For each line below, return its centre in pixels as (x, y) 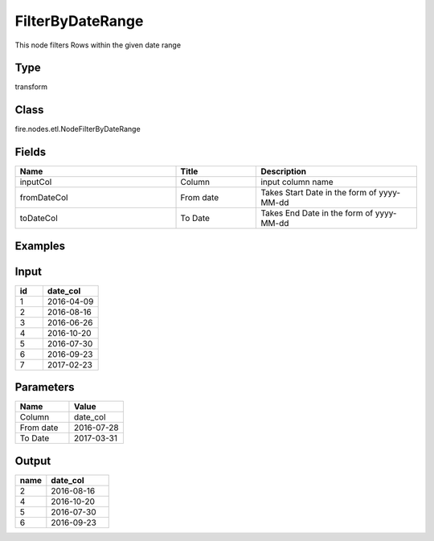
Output (33, 461)
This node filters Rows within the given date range (98, 45)
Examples (40, 246)
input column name (297, 182)
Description (284, 171)
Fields (31, 152)
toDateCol (39, 219)
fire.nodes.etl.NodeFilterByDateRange (78, 129)
